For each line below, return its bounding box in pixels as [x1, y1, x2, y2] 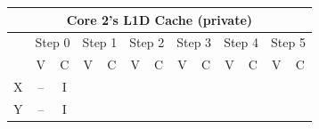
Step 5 [271, 33, 306, 52]
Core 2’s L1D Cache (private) [66, 10, 253, 28]
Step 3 [176, 33, 212, 52]
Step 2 [129, 33, 165, 52]
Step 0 [35, 33, 70, 52]
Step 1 [82, 33, 118, 52]
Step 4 [224, 33, 259, 52]
